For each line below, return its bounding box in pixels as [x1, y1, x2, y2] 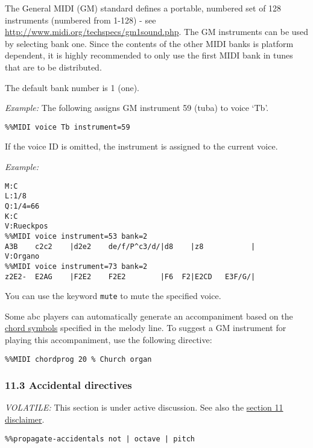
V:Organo [5, 252, 40, 261]
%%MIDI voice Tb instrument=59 [5, 122, 130, 131]
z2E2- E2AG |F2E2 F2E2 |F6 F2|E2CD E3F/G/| [5, 272, 256, 281]
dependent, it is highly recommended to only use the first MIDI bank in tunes [5, 49, 293, 62]
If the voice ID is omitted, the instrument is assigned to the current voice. [5, 140, 278, 153]
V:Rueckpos [5, 222, 48, 231]
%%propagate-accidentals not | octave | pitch [5, 434, 195, 443]
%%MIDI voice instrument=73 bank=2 [5, 262, 148, 271]
